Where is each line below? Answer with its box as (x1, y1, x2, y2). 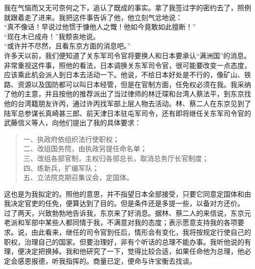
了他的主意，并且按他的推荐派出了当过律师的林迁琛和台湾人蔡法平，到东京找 (4, 89, 251, 99)
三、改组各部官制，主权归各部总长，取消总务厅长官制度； (23, 153, 209, 163)
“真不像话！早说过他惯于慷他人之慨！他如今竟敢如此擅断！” (4, 22, 196, 32)
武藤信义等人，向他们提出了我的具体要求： (4, 117, 141, 128)
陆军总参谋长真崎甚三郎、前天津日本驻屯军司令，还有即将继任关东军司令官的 (4, 108, 251, 118)
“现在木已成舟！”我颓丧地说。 (4, 31, 100, 41)
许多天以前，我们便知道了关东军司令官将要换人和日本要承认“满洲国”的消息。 (4, 50, 251, 60)
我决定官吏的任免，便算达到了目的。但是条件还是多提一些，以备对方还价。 (4, 198, 244, 208)
